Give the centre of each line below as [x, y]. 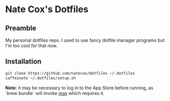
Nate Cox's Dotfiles [47, 9]
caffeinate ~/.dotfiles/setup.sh [41, 78]
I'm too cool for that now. [31, 46]
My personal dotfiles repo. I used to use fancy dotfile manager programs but [85, 40]
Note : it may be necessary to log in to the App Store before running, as [79, 88]
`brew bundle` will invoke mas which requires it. [55, 93]
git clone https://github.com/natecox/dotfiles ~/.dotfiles [70, 73]
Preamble [21, 28]
